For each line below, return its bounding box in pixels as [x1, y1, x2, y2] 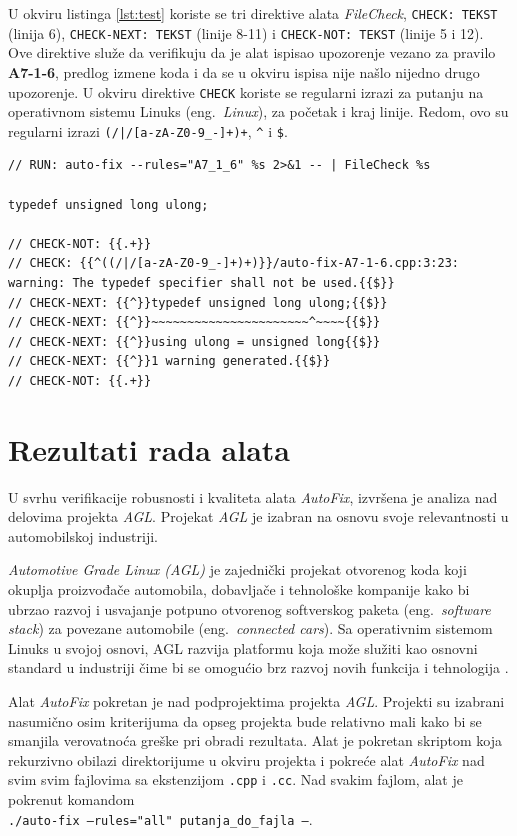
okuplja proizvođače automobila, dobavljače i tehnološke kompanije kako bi [8, 579, 470, 600]
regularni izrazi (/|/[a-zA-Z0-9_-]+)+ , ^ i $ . [8, 120, 288, 141]
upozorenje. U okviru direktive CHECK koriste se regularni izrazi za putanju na [8, 81, 484, 102]
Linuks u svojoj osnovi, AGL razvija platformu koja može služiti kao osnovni [8, 637, 478, 658]
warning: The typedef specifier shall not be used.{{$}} [8, 275, 395, 290]
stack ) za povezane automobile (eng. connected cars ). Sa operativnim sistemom [8, 618, 493, 639]
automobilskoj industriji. [8, 525, 158, 546]
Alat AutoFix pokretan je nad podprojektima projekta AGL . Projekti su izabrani [8, 691, 505, 711]
